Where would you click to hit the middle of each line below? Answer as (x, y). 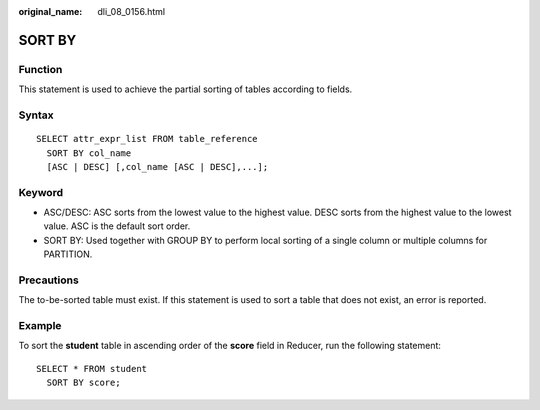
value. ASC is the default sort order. (117, 226)
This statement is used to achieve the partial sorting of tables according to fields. (185, 89)
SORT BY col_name (89, 153)
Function (40, 69)
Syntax (36, 115)
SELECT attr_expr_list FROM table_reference (147, 139)
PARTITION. (68, 254)
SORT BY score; (83, 383)
